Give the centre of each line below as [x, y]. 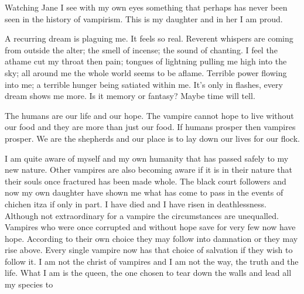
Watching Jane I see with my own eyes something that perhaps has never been [146, 7]
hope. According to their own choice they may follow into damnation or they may [151, 238]
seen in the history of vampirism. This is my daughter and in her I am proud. [144, 18]
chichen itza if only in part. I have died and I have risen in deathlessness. [136, 204]
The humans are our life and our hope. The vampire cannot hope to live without [149, 115]
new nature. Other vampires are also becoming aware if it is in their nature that [148, 170]
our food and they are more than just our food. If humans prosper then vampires [150, 127]
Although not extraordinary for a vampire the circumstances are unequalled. [142, 215]
